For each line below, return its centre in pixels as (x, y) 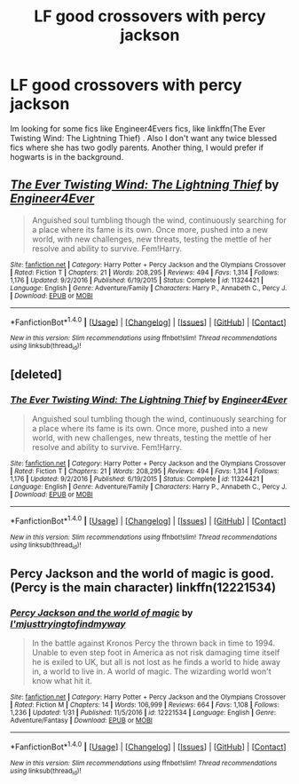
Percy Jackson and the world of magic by (102, 613)
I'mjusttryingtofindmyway (68, 623)
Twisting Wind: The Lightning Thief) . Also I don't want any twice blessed (144, 138)
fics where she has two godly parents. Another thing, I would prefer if (137, 147)
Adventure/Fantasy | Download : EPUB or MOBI (82, 721)
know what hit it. (62, 681)
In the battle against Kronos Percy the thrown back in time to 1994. (153, 643)
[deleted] (36, 375)
